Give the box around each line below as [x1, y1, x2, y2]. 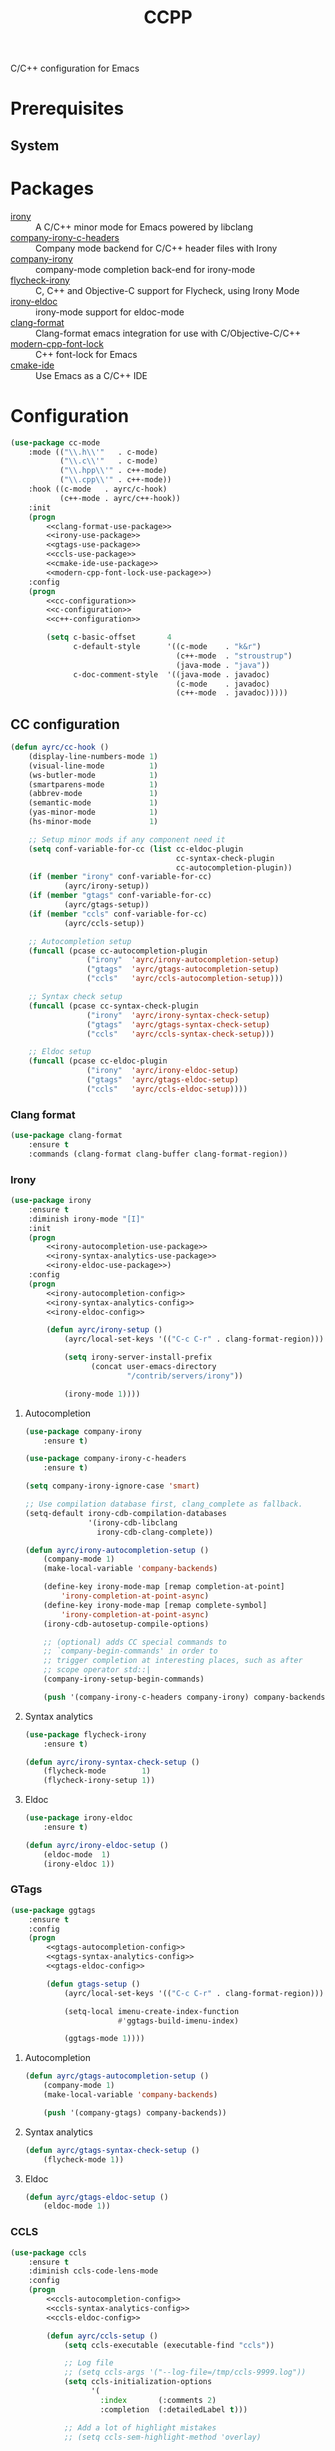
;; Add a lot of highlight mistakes [63, 2422, 217, 2433]
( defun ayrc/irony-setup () [46, 1325, 163, 1335]
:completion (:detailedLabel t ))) [99, 2404, 248, 2415]
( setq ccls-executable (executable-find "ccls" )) [63, 2340, 275, 2350]
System [10, 137, 60, 154]
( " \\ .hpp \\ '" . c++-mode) [59, 466, 168, 476]
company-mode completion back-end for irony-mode [35, 263, 256, 275]
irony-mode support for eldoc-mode [35, 306, 185, 318]
